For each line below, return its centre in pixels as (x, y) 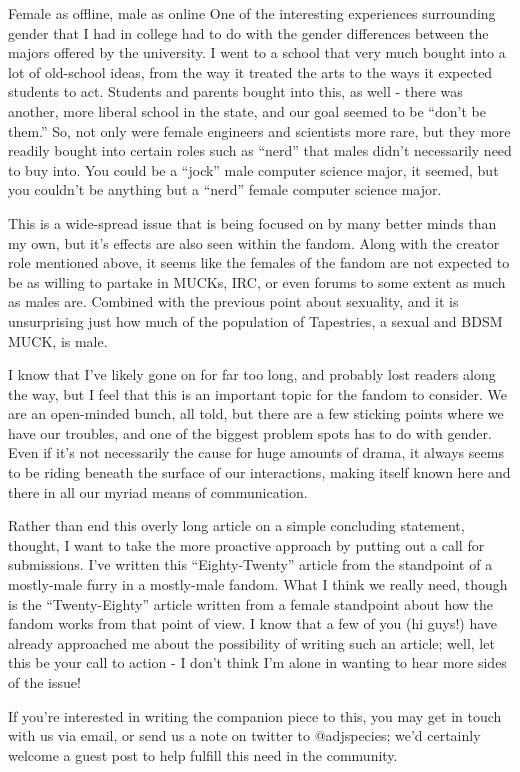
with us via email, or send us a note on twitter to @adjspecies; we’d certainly (244, 735)
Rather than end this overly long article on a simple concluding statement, (236, 525)
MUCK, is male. (58, 340)
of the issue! (44, 682)
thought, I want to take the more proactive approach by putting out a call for (246, 544)
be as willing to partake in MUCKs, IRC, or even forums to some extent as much (257, 281)
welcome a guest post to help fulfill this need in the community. (203, 754)
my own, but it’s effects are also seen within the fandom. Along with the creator (254, 242)
